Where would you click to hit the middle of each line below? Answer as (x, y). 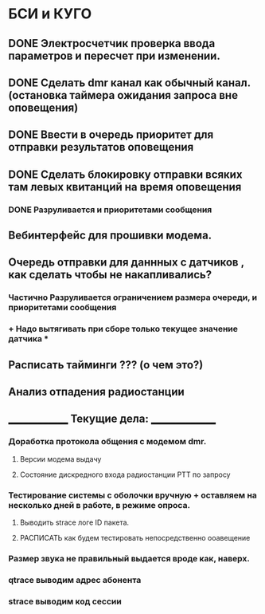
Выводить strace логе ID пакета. (74, 522)
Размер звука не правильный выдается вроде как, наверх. (129, 558)
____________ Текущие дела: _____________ (112, 419)
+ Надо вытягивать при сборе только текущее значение (123, 329)
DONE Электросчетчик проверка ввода (112, 43)
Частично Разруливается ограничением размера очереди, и (132, 297)
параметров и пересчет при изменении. (114, 55)
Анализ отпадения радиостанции (96, 392)
